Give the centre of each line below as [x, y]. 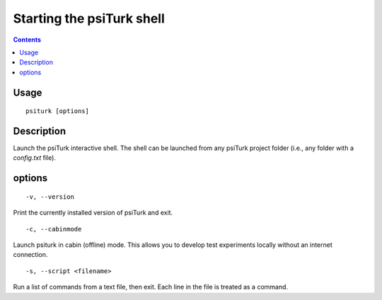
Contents [27, 40]
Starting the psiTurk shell [89, 18]
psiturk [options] [58, 111]
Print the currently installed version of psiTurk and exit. [93, 213]
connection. [30, 255]
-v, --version [50, 197]
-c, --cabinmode [54, 229]
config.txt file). [35, 158]
